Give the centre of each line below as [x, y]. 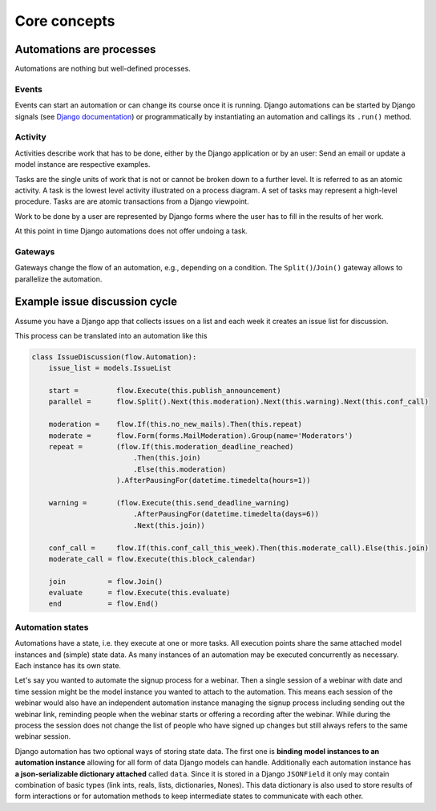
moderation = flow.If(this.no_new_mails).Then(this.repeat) [176, 424]
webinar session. [43, 736]
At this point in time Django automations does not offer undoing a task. [131, 231]
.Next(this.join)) [169, 525]
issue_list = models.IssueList [110, 368]
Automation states [52, 627]
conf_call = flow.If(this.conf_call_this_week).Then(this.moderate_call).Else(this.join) [238, 548]
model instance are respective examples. [83, 164]
